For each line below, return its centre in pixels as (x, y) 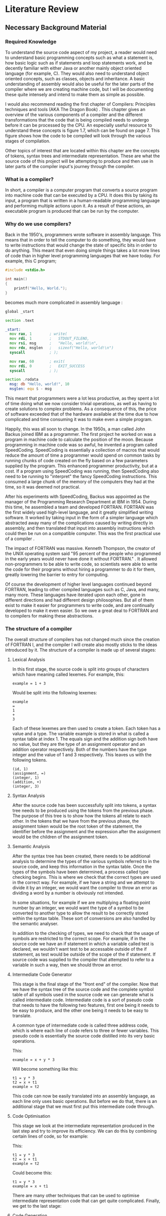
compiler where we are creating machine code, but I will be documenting (80, 89)
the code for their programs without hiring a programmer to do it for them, (80, 569)
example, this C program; (31, 261)
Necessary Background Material (56, 28)
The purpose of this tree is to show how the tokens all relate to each (82, 816)
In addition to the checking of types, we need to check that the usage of (86, 933)
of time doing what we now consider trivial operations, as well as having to (81, 404)
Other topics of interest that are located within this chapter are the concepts (82, 150)
